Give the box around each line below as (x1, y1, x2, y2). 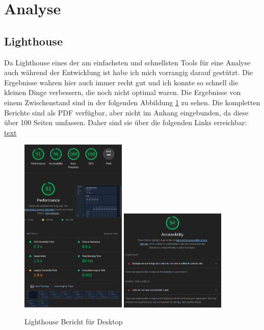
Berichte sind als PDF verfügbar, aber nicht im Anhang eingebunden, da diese (4, 107, 249, 117)
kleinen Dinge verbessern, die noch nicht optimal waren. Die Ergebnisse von (4, 87, 241, 98)
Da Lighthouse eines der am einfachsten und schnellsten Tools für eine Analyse (4, 57, 251, 67)
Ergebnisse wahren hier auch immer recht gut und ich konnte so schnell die (4, 77, 239, 87)
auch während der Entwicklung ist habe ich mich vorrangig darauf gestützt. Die (4, 67, 253, 78)
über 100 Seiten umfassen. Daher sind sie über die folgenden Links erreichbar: (4, 117, 247, 128)
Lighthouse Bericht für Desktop (24, 316, 123, 327)
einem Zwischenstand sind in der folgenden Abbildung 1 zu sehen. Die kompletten (4, 97, 260, 107)
